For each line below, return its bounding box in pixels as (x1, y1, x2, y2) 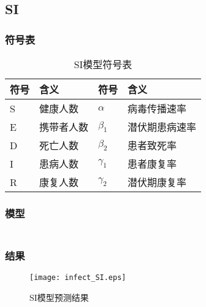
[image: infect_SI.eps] (29, 273, 126, 282)
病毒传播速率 (128, 101, 187, 115)
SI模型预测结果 (29, 290, 89, 303)
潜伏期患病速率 (128, 120, 197, 134)
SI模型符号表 (74, 57, 132, 71)
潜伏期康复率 (128, 175, 187, 189)
